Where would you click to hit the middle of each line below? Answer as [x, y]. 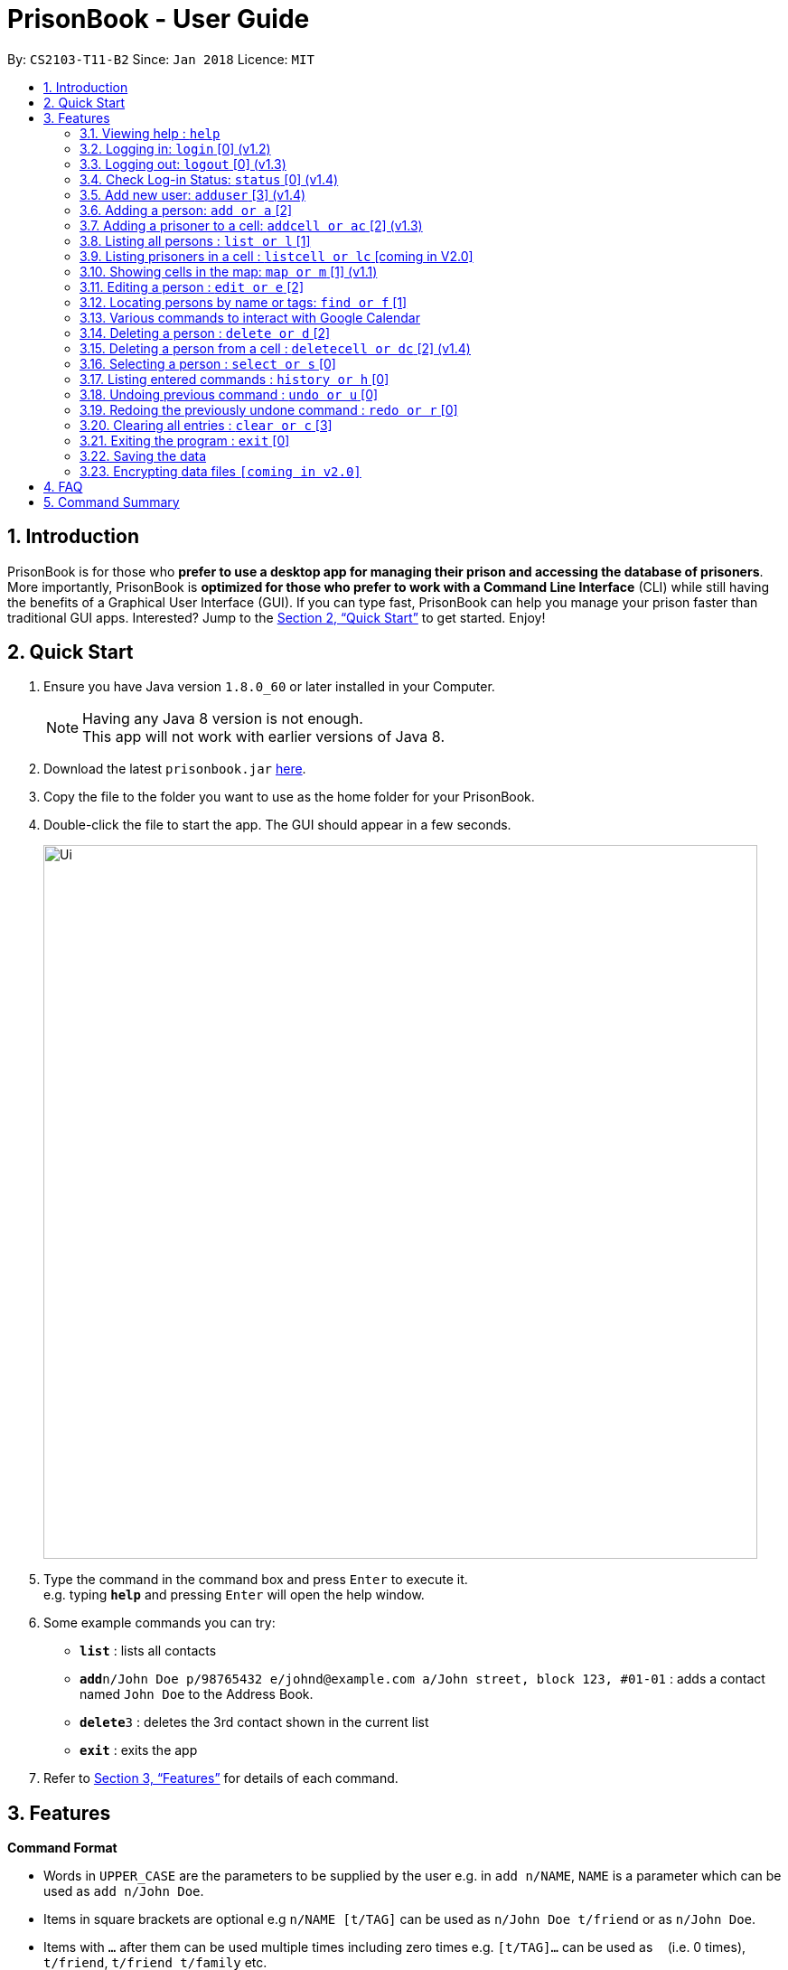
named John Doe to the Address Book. [197, 1694]
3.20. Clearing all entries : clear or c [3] [206, 425]
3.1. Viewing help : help [150, 133]
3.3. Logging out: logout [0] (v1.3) [183, 164]
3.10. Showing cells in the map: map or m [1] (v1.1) [229, 271]
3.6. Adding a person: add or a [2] [186, 210]
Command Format [62, 1848]
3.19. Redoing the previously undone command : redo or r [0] [269, 409]
